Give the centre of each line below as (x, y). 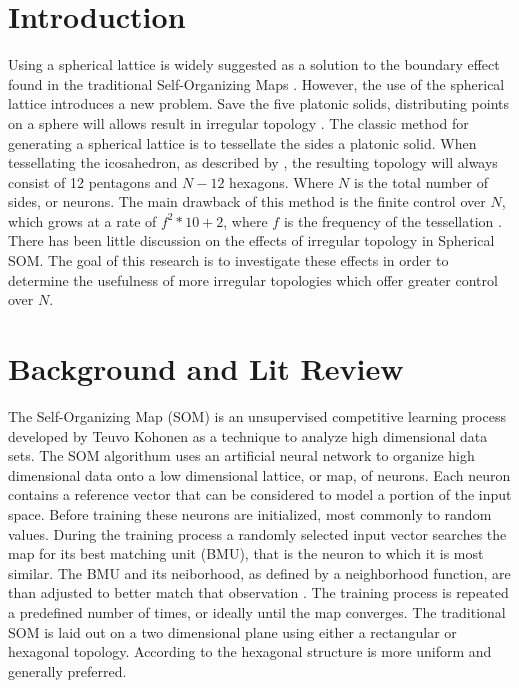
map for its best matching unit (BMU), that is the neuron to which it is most (246, 553)
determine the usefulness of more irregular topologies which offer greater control (253, 279)
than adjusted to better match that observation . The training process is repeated (258, 592)
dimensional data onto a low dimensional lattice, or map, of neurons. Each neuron (259, 474)
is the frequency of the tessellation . (392, 220)
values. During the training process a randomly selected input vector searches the (257, 533)
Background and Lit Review (206, 368)
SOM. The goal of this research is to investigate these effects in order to (228, 260)
